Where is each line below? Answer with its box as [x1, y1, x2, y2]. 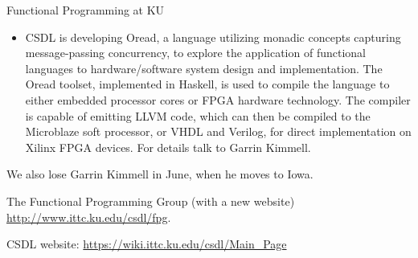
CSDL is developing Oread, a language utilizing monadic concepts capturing [25, 28, 401, 45]
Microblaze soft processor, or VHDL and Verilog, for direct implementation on [25, 123, 412, 140]
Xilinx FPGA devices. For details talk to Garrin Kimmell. [25, 138, 311, 155]
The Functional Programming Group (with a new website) [6, 192, 295, 209]
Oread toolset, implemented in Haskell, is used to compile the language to [25, 76, 390, 92]
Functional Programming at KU [6, 2, 165, 18]
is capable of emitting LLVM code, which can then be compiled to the [25, 107, 371, 124]
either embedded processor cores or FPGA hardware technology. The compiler [25, 91, 411, 108]
